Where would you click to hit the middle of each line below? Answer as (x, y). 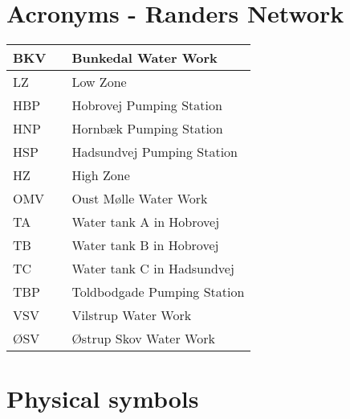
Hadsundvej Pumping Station (155, 152)
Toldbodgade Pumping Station (158, 292)
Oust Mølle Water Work (140, 199)
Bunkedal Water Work (144, 58)
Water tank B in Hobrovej (145, 245)
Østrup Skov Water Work (143, 339)
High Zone (101, 175)
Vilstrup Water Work (132, 315)
